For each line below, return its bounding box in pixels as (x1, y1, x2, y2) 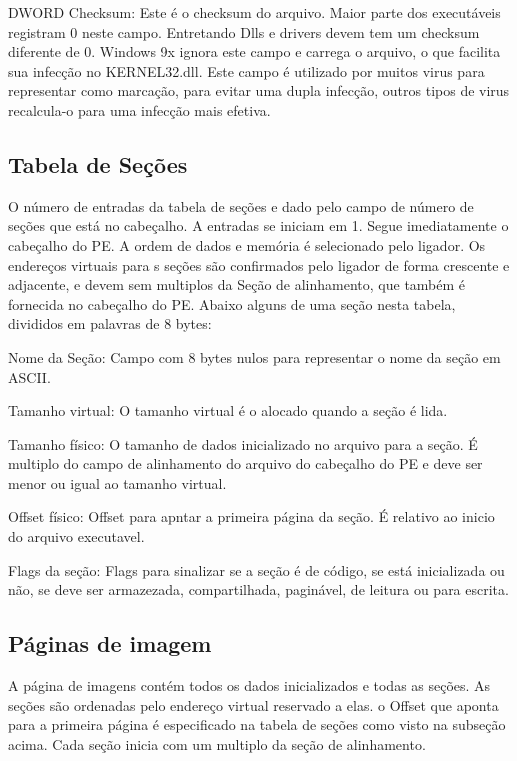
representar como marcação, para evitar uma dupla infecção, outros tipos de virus (8, 80, 510, 101)
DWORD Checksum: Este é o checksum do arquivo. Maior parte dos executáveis (8, 2, 501, 22)
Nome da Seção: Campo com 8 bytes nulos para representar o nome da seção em (8, 346, 501, 367)
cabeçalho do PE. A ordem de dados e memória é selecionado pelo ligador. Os (8, 234, 486, 255)
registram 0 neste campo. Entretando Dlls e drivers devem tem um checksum (8, 21, 480, 42)
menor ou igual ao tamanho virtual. (8, 472, 227, 493)
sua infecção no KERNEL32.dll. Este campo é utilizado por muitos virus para (8, 60, 485, 81)
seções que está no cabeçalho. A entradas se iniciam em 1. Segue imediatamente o (8, 215, 509, 236)
